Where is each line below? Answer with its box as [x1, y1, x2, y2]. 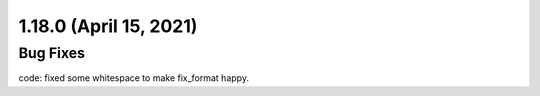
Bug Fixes [18, 44, 85, 62]
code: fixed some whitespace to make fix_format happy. [18, 72, 250, 84]
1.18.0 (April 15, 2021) [18, 15, 198, 37]
